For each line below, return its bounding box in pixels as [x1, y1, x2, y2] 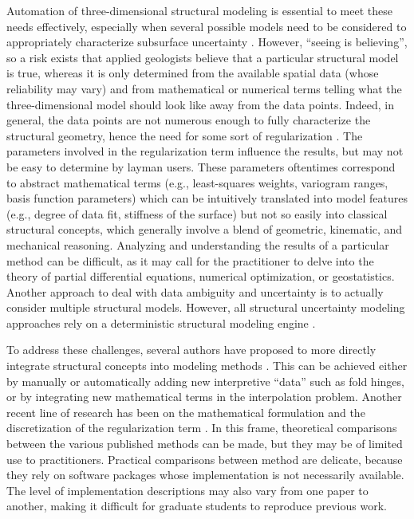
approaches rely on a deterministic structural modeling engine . [6, 314, 316, 331]
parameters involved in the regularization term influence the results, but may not [6, 143, 404, 159]
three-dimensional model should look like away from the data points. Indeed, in [6, 96, 395, 112]
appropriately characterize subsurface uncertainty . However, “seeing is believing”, [6, 33, 408, 50]
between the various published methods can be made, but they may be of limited [6, 435, 403, 452]
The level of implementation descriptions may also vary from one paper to [6, 482, 369, 498]
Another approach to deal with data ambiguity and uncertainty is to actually [6, 283, 384, 300]
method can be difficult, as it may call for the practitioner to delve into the [6, 252, 374, 269]
